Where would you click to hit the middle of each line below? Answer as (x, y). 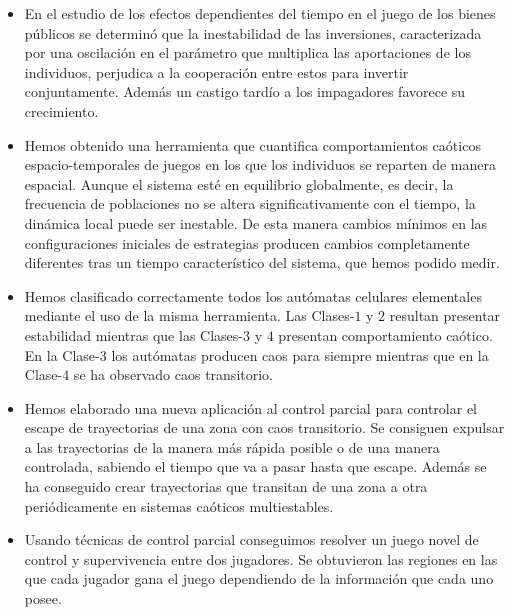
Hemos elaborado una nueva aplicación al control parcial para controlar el (251, 407)
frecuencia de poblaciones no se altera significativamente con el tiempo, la (250, 203)
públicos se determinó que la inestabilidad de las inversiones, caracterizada (253, 32)
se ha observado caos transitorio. (173, 374)
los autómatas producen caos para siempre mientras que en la (300, 354)
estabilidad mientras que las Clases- (133, 334)
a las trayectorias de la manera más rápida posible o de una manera (232, 446)
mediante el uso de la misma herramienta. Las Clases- (189, 315)
